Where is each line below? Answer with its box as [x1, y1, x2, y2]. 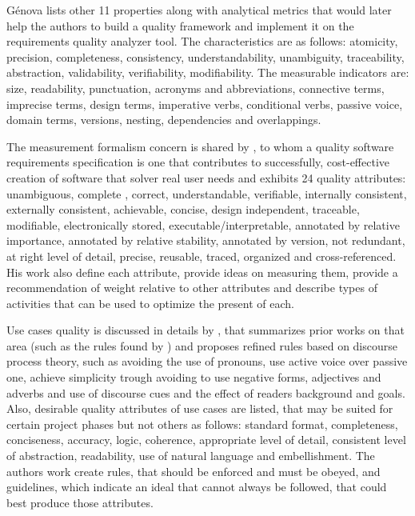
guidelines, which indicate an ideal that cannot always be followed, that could [6, 478, 387, 495]
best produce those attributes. [6, 494, 154, 510]
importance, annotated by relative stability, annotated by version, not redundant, [6, 232, 405, 249]
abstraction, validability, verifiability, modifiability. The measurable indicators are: [6, 64, 409, 81]
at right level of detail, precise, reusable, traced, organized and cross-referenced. [6, 247, 397, 264]
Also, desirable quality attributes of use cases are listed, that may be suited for [6, 400, 393, 417]
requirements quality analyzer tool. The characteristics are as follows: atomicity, [6, 33, 398, 50]
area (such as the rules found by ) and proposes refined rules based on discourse [6, 337, 397, 354]
